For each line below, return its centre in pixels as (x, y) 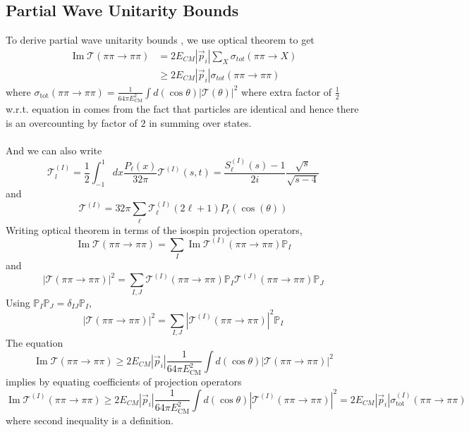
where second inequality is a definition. (90, 420)
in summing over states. (200, 122)
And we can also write (54, 150)
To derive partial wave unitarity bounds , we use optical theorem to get (160, 40)
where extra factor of (287, 91)
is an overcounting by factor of (72, 122)
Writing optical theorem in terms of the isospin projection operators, (154, 229)
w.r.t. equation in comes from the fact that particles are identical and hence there (182, 109)
